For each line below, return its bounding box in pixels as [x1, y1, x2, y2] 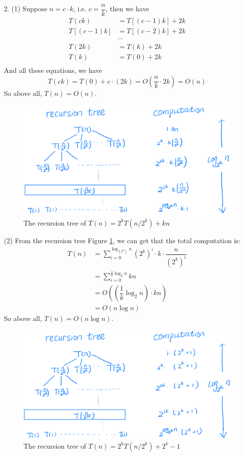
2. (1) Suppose [4, 3, 47, 14]
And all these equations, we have [4, 65, 102, 75]
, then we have [106, 3, 149, 14]
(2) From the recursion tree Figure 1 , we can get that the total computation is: [4, 235, 241, 245]
